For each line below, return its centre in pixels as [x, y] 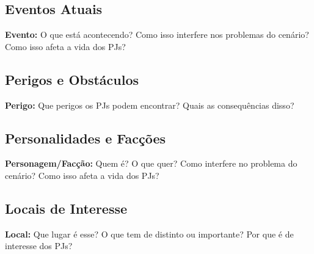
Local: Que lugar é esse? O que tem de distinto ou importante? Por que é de [149, 234]
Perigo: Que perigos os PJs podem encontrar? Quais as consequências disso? [150, 105]
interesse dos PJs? [39, 246]
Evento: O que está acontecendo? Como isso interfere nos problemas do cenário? [157, 34]
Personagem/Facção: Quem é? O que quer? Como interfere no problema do [151, 163]
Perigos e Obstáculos [72, 79]
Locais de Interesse [66, 208]
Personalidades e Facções [86, 138]
